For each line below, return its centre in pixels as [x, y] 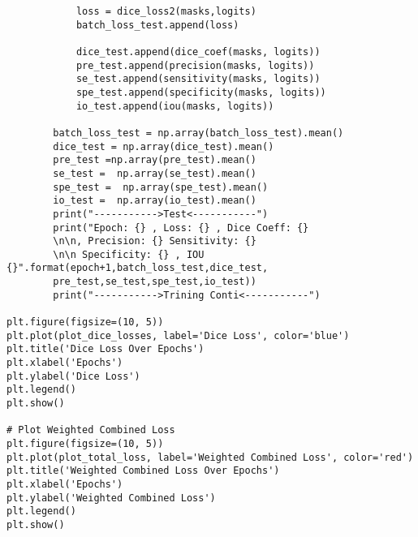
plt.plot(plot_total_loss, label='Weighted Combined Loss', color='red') [210, 457]
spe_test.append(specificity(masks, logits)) [201, 92]
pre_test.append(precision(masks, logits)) [195, 65]
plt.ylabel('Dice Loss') [73, 376]
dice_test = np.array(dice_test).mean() [164, 146]
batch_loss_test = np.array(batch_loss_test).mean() [198, 133]
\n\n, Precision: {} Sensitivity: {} [155, 241]
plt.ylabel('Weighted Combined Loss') [111, 498]
